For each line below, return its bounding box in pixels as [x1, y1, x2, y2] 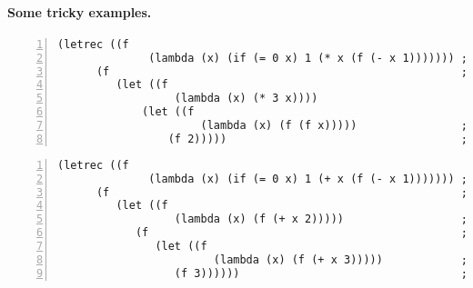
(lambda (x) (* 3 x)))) [174, 92, 318, 105]
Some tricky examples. [7, 2, 152, 21]
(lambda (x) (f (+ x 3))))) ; [213, 253, 468, 266]
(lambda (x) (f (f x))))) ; [200, 119, 468, 133]
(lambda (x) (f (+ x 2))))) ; [174, 213, 468, 226]
